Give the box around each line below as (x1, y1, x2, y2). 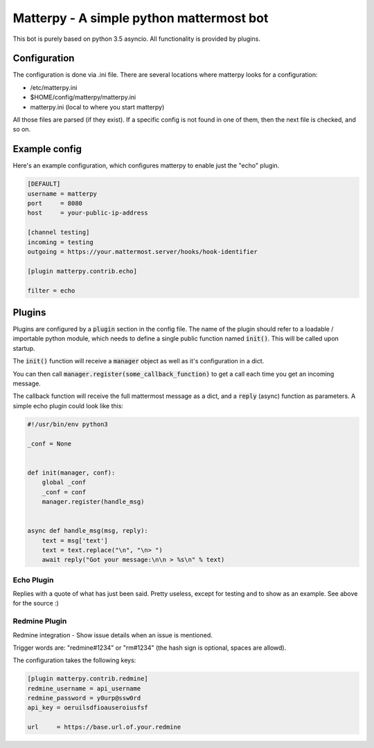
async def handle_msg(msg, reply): (27, 527, 148, 535)
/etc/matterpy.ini (30, 83, 78, 91)
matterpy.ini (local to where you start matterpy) (30, 102, 165, 111)
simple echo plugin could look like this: (12, 401, 124, 410)
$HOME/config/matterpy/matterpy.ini (30, 93, 136, 102)
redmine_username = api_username (27, 684, 141, 692)
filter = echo (27, 286, 75, 294)
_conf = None (27, 439, 72, 448)
